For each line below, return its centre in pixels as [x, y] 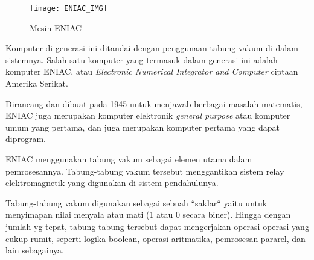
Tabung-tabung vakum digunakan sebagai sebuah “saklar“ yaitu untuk [136, 203]
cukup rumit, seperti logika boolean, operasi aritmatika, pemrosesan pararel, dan [155, 238]
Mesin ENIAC [56, 27]
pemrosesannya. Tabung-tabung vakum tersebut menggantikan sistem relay [145, 171]
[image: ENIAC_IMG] [69, 8]
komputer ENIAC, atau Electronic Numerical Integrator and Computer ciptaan [152, 71]
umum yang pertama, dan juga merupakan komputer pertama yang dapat [143, 127]
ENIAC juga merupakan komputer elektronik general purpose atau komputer [148, 115]
